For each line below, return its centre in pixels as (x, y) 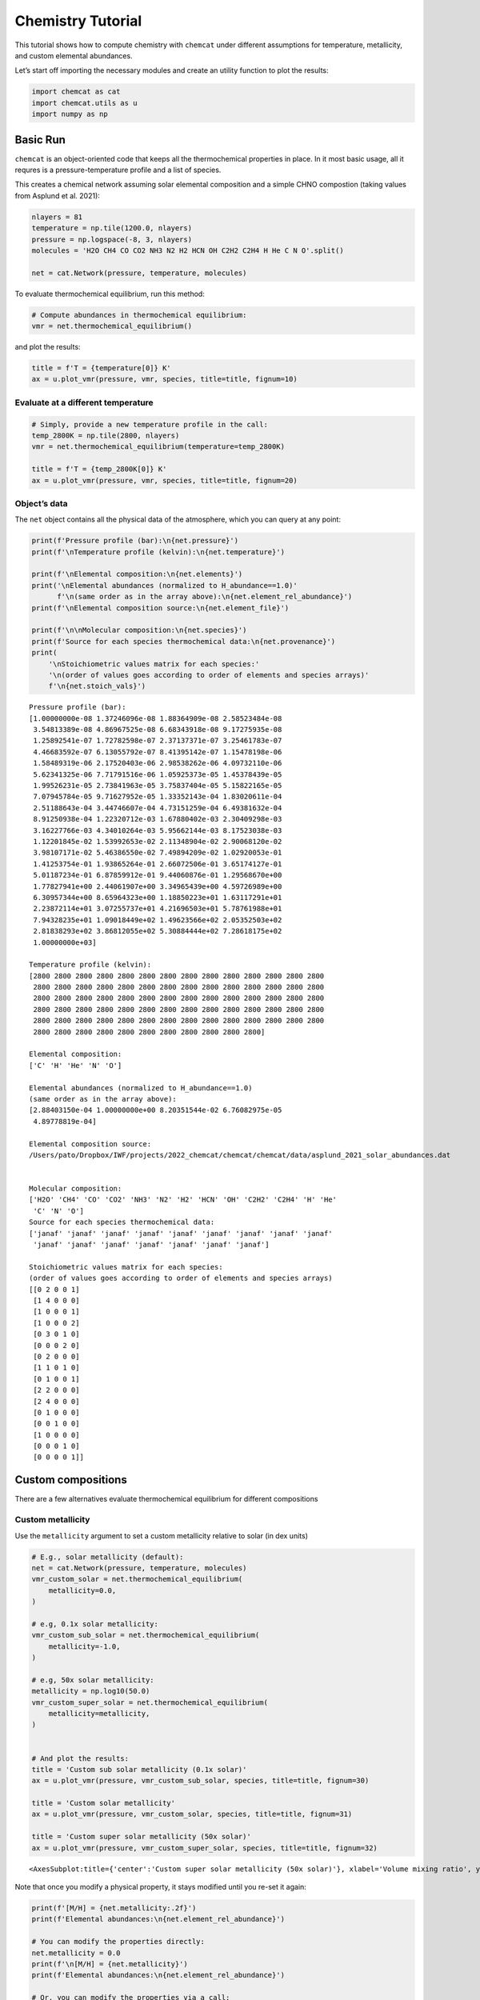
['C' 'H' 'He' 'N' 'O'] (76, 1065)
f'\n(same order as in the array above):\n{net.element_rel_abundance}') (205, 597)
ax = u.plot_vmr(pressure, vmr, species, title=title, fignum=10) (164, 379)
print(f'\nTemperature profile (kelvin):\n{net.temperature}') (158, 552)
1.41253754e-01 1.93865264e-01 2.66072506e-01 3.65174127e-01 (158, 864)
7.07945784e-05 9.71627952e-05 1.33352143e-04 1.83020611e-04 (158, 797)
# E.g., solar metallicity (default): (108, 1557)
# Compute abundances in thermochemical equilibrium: (139, 315)
